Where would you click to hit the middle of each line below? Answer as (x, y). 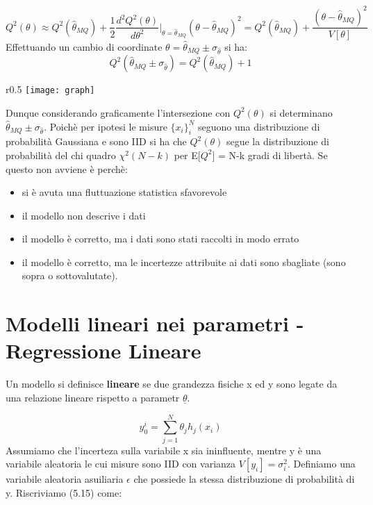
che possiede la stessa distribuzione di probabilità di (244, 479)
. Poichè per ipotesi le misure (106, 126)
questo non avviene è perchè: (67, 168)
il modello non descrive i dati (84, 215)
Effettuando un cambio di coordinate (84, 46)
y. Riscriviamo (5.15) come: (64, 492)
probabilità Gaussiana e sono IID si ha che (96, 141)
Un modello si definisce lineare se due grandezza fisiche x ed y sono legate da (172, 384)
